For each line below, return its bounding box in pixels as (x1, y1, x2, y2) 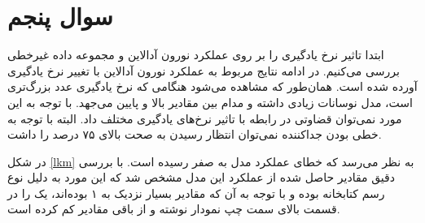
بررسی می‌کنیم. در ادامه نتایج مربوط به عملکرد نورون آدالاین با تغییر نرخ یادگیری (7, 62, 400, 79)
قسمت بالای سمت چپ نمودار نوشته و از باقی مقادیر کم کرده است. (7, 200, 340, 217)
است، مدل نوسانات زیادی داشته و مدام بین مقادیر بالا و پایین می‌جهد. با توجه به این (7, 93, 413, 110)
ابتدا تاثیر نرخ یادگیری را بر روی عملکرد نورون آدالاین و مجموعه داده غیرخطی (7, 46, 384, 63)
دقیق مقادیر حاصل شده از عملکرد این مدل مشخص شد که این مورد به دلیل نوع (7, 169, 395, 186)
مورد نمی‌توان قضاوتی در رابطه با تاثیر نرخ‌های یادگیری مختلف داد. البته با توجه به (7, 109, 402, 127)
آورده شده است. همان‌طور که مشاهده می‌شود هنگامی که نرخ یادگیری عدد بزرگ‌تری (7, 78, 418, 95)
